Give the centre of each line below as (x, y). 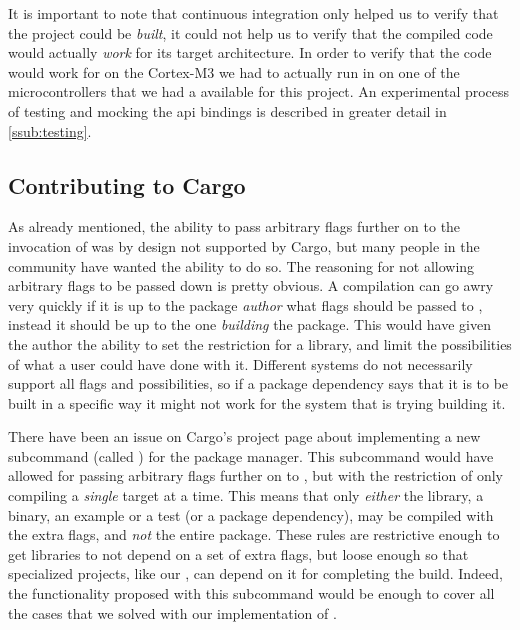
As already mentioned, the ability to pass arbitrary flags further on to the (234, 226)
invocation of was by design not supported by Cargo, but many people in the (244, 245)
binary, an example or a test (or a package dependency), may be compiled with (251, 514)
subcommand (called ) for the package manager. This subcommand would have (251, 455)
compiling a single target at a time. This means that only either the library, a (246, 495)
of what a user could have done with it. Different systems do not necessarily (240, 363)
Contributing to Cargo (127, 184)
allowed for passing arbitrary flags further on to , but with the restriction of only (255, 475)
